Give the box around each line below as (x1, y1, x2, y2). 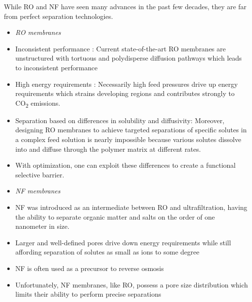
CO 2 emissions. (15, 97, 61, 109)
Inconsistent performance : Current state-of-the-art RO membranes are (15, 43, 226, 53)
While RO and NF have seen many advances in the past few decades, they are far (4, 1, 247, 11)
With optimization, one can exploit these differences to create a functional (15, 160, 236, 170)
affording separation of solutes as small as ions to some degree (15, 247, 200, 257)
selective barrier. (15, 169, 64, 179)
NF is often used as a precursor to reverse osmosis (15, 263, 164, 273)
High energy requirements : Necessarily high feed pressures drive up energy (15, 79, 238, 89)
